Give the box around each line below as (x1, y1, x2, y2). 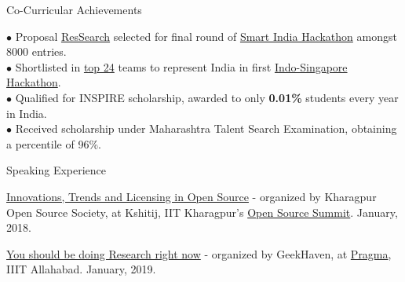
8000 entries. (6, 43, 67, 60)
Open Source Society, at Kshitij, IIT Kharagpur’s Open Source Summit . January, (6, 203, 398, 220)
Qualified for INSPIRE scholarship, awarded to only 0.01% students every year (15, 89, 399, 105)
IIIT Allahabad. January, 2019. (6, 261, 156, 277)
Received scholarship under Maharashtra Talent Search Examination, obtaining (15, 120, 397, 137)
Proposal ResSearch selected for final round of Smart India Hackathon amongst (15, 27, 397, 44)
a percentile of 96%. (6, 135, 101, 152)
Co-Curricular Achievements (6, 2, 142, 17)
